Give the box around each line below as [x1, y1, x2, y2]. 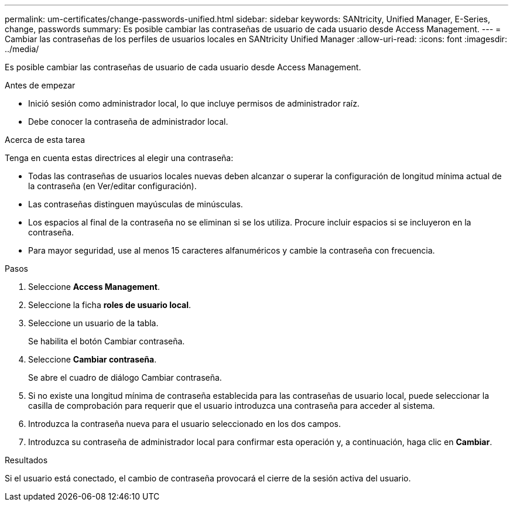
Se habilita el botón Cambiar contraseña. [28, 336, 185, 346]
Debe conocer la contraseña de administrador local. [28, 117, 228, 126]
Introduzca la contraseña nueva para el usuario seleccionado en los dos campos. [28, 419, 341, 429]
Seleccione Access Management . [28, 282, 160, 292]
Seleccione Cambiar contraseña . [28, 354, 157, 364]
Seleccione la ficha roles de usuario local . [28, 300, 191, 310]
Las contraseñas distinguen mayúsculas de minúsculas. [28, 199, 243, 209]
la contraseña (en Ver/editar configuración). [28, 181, 197, 191]
